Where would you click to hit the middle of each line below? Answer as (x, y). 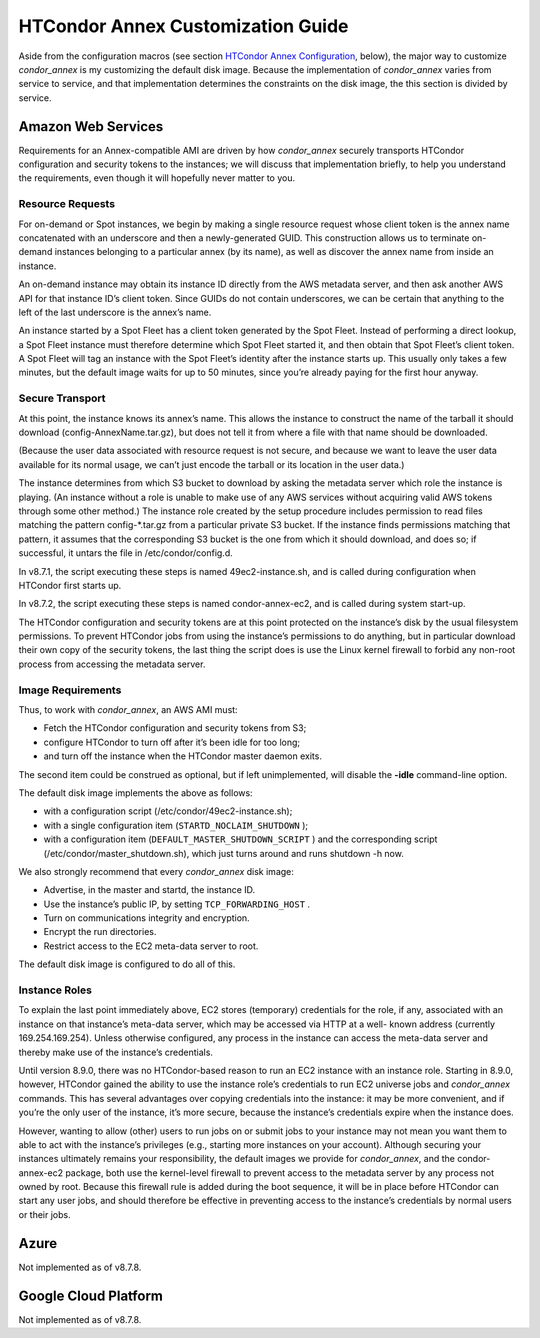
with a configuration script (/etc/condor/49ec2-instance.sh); (168, 811)
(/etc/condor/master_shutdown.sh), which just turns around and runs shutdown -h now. (223, 853)
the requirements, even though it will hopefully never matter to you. (157, 178)
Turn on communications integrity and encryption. (146, 918)
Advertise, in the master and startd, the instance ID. (149, 890)
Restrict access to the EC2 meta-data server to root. (151, 946)
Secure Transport (62, 398)
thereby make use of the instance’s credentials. (116, 1052)
